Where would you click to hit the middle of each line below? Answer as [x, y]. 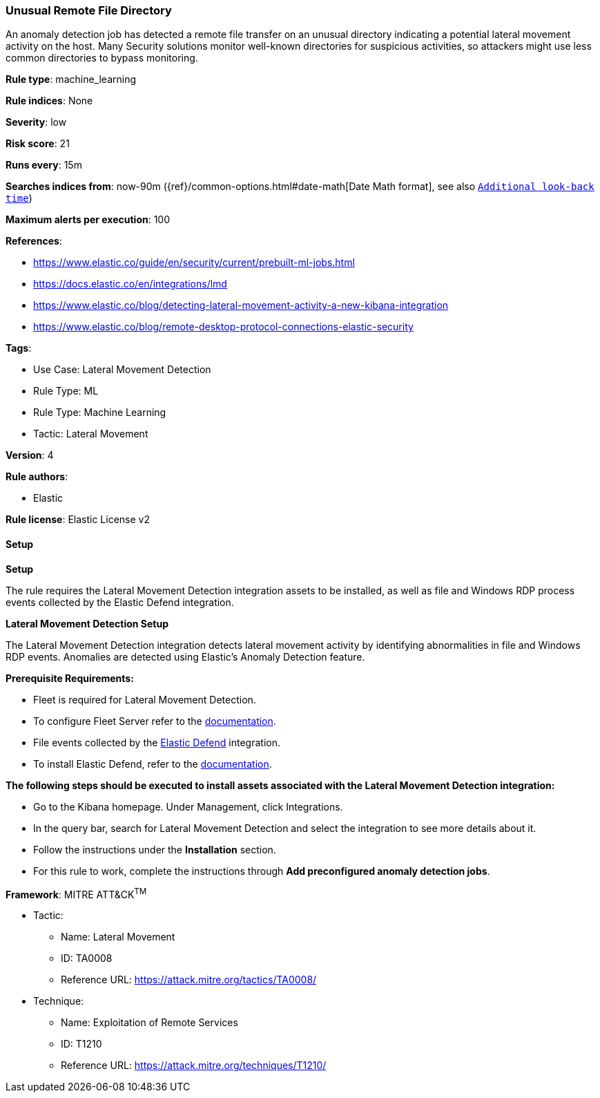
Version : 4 [30, 455]
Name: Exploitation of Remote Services [149, 1023]
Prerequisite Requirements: [70, 678]
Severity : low [36, 122]
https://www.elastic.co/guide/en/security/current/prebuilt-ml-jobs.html [194, 263]
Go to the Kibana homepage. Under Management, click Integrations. [188, 806]
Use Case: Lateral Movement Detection [122, 370]
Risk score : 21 [38, 144]
